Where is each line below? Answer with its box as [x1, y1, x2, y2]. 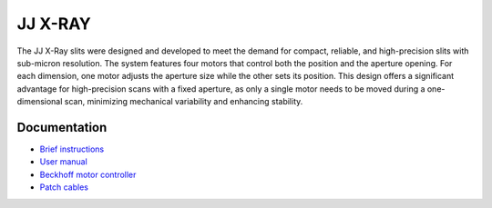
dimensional [16, 96, 63, 107]
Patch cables [39, 182, 88, 193]
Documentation [16, 119, 108, 135]
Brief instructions [39, 144, 105, 154]
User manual [39, 156, 88, 167]
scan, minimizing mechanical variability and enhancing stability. [64, 96, 303, 107]
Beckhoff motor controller [39, 169, 137, 180]
